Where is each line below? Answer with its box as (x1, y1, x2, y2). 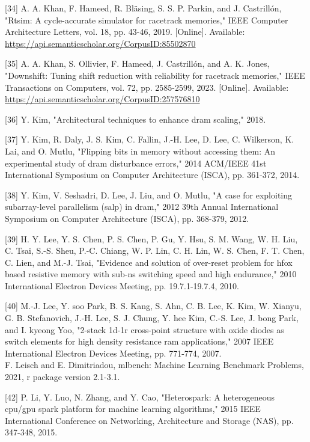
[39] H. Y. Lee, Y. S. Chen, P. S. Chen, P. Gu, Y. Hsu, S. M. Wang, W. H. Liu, (5, 232, 298, 245)
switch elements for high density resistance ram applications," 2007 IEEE (5, 335, 274, 348)
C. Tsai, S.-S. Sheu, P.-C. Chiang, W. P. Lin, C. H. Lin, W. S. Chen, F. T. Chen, (5, 244, 305, 257)
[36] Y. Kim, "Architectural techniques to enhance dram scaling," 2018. (5, 112, 266, 125)
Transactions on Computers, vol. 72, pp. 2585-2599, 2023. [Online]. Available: (5, 81, 289, 93)
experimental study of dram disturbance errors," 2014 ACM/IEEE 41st (5, 156, 267, 169)
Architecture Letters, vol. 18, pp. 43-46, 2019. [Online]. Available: (5, 25, 245, 38)
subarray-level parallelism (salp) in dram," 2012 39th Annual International (5, 200, 279, 213)
